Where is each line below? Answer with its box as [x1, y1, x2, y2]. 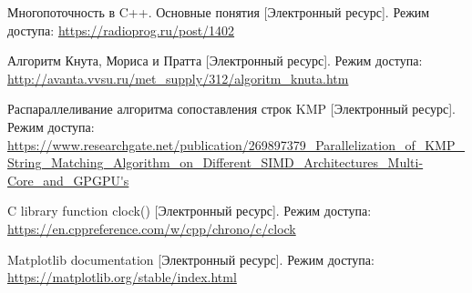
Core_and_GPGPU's [7, 170, 129, 189]
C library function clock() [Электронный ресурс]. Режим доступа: [7, 201, 372, 220]
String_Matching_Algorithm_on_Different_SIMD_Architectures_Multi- [7, 153, 424, 172]
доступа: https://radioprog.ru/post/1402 [7, 20, 235, 39]
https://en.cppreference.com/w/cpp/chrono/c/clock [7, 218, 296, 237]
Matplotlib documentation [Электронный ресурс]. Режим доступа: [7, 249, 375, 268]
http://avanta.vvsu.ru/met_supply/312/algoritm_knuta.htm [7, 68, 349, 87]
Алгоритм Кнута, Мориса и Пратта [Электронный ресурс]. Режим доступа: [7, 51, 423, 70]
